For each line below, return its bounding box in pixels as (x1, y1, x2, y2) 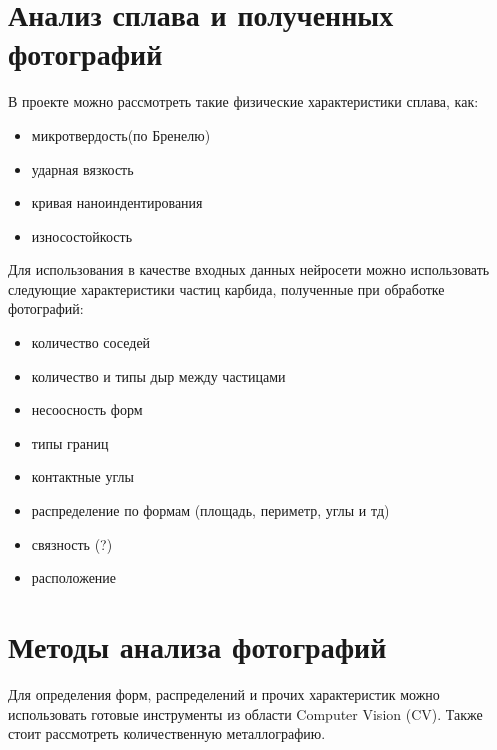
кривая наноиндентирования (31, 192, 203, 213)
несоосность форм (31, 399, 143, 420)
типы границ (31, 432, 109, 453)
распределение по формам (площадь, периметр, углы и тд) (31, 500, 390, 521)
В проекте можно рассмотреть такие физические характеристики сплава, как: (8, 91, 479, 112)
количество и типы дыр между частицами (31, 365, 286, 386)
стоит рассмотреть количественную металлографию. (8, 723, 326, 744)
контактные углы (31, 466, 134, 487)
